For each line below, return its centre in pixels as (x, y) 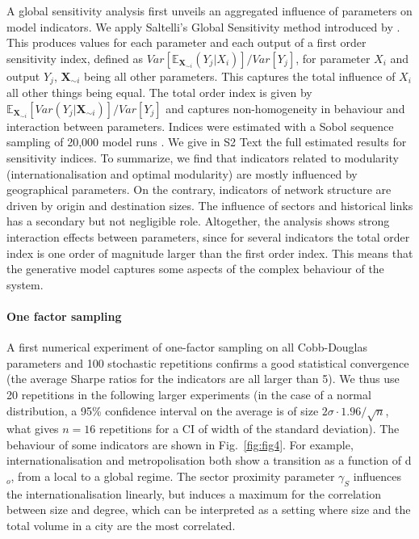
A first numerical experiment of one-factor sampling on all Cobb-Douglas (187, 347)
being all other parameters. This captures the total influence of (240, 76)
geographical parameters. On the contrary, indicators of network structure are (199, 189)
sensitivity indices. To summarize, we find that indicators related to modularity (203, 158)
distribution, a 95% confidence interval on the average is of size (163, 410)
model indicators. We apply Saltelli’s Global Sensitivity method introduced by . (203, 26)
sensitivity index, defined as (75, 58)
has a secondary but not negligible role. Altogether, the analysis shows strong (198, 221)
